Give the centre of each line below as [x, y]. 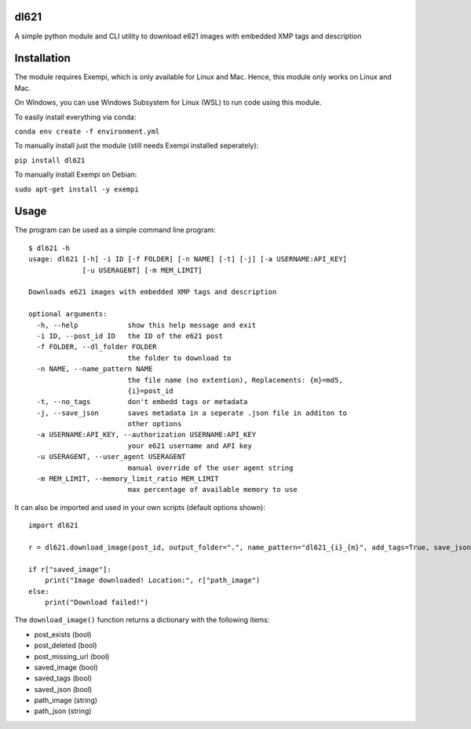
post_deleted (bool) [66, 645]
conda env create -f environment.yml [87, 131]
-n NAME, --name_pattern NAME [95, 369]
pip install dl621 [50, 160]
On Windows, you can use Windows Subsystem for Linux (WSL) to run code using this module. [168, 103]
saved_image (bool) [66, 667]
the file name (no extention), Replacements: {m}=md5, [235, 380]
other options [155, 424]
